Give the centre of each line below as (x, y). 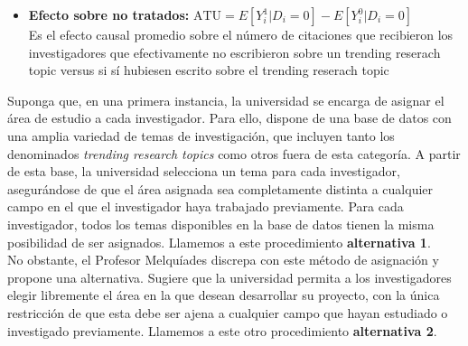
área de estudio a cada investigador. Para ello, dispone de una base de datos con (229, 118)
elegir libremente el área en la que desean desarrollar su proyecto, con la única (224, 295)
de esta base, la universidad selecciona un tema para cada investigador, (204, 171)
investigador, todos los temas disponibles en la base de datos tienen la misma (221, 224)
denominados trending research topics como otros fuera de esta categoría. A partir (234, 153)
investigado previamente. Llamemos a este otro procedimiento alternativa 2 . (222, 330)
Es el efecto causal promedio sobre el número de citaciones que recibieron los (241, 34)
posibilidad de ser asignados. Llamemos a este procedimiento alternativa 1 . (219, 242)
